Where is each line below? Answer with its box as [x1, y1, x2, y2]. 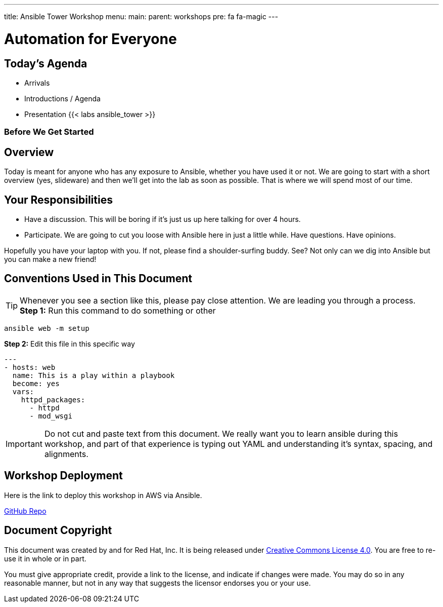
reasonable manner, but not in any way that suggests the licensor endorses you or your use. [4, 578, 311, 587]
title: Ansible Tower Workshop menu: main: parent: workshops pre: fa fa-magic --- [4, 12, 278, 21]
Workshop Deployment [4, 469, 123, 482]
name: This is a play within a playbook [12, 371, 175, 380]
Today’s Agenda [4, 57, 87, 70]
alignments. [44, 448, 88, 459]
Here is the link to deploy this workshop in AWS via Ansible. [4, 490, 202, 500]
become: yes [12, 379, 60, 388]
